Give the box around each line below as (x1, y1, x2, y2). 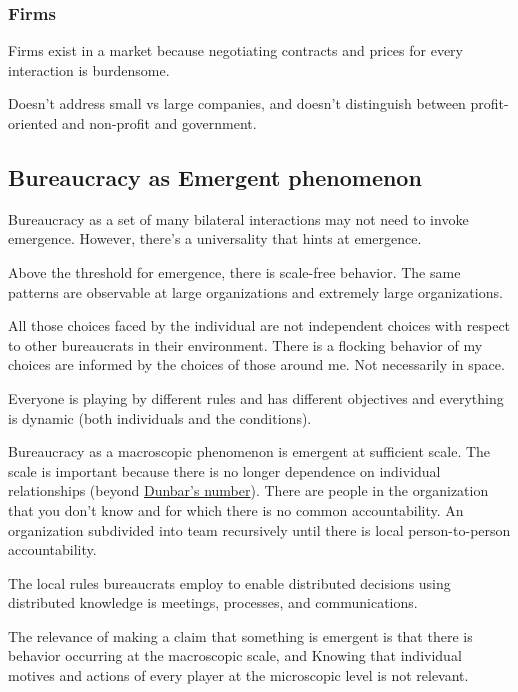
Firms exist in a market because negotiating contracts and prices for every (8, 40, 463, 61)
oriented (8, 113, 58, 133)
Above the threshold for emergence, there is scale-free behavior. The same (8, 261, 461, 282)
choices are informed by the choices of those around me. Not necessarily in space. (8, 354, 505, 375)
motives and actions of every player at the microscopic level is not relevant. (8, 665, 469, 686)
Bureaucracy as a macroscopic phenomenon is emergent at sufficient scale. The (8, 441, 491, 462)
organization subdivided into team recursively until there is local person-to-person (8, 519, 511, 540)
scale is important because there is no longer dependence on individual (8, 460, 441, 481)
